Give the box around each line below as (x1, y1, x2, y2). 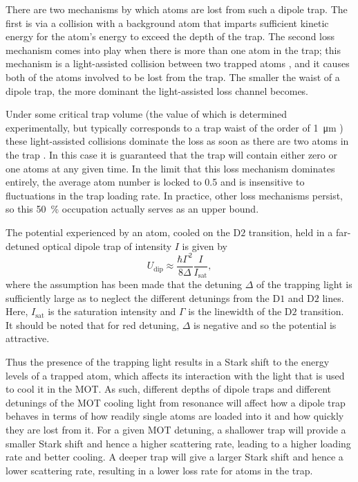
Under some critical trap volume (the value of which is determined (6, 107, 288, 121)
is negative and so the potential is (194, 317, 337, 332)
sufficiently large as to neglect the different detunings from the (6, 290, 270, 305)
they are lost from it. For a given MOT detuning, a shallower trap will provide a (6, 422, 346, 437)
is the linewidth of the (188, 304, 282, 319)
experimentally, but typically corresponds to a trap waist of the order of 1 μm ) (6, 120, 343, 134)
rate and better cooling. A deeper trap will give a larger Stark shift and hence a (6, 449, 343, 464)
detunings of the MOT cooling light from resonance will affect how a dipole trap (6, 395, 346, 409)
